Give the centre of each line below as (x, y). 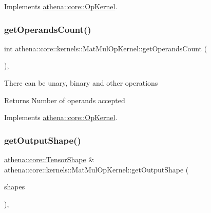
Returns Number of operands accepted (65, 100)
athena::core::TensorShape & (49, 159)
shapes (15, 187)
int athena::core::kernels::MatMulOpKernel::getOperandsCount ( (106, 48)
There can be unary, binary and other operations (81, 83)
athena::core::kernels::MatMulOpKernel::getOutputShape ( (97, 169)
